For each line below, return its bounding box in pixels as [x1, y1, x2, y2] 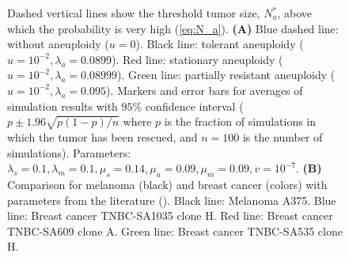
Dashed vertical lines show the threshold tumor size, [7, 5, 260, 21]
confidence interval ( [145, 97, 244, 114]
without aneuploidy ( [7, 36, 109, 52]
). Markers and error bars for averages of [105, 81, 303, 98]
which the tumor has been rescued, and [7, 128, 198, 145]
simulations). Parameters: [7, 144, 131, 161]
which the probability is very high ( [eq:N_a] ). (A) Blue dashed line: [7, 20, 339, 36]
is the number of [242, 128, 323, 145]
